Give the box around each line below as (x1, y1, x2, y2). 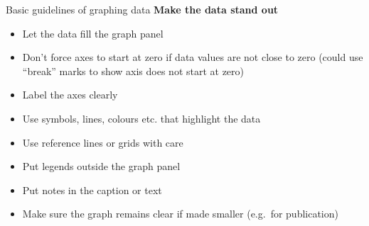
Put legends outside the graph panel (22, 159, 181, 174)
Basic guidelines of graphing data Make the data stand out (6, 2, 279, 16)
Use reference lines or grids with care (22, 135, 183, 149)
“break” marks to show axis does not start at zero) (22, 63, 245, 78)
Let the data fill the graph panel (22, 26, 164, 40)
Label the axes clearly (22, 87, 118, 102)
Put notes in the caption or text (22, 182, 162, 197)
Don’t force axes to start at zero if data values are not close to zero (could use (22, 50, 363, 64)
